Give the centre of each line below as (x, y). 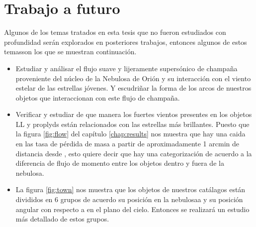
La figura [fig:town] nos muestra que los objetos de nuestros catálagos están (130, 189)
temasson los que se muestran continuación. (70, 52)
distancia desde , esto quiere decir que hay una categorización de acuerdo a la (134, 153)
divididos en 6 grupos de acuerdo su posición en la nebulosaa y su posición (129, 199)
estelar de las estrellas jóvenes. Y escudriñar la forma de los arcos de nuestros (133, 88)
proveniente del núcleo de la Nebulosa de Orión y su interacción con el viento (133, 78)
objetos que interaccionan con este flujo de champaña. (98, 97)
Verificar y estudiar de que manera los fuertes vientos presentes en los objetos (134, 114)
